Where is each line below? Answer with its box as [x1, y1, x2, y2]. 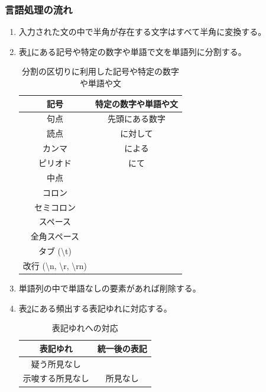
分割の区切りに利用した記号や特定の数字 [21, 65, 179, 77]
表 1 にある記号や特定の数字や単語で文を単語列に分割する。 [18, 45, 246, 57]
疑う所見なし [31, 357, 81, 370]
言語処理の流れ [5, 2, 73, 17]
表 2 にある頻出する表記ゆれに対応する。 [18, 302, 172, 314]
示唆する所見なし [22, 372, 89, 384]
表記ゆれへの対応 [51, 322, 118, 334]
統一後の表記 [97, 342, 147, 354]
